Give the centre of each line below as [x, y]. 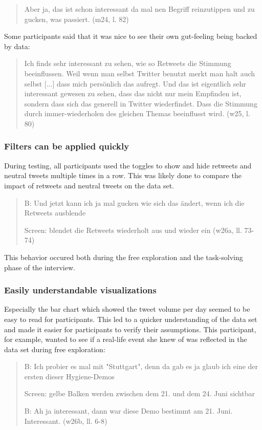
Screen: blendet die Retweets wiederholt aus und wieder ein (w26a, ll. [133, 230]
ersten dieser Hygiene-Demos [69, 376]
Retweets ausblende [55, 213]
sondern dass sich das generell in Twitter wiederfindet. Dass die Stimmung [141, 103]
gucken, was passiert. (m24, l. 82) [77, 19]
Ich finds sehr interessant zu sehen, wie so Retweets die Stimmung [128, 63]
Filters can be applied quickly [67, 146]
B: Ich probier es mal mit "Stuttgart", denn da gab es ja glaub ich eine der [141, 366]
